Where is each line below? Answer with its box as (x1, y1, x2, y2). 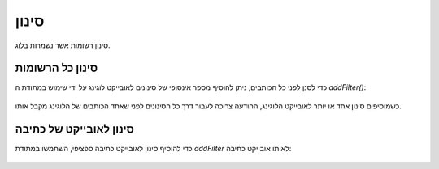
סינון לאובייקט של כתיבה (15, 122, 134, 136)
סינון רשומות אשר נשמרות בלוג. (15, 40, 111, 50)
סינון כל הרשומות (15, 61, 98, 75)
